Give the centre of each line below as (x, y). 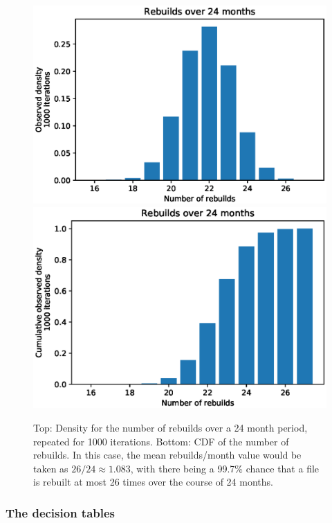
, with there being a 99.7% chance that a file (225, 468)
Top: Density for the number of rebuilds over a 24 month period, (170, 427)
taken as (51, 468)
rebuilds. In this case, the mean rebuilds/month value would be (167, 455)
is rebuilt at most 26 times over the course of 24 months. (153, 482)
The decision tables (61, 512)
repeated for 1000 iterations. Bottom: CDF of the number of (161, 441)
